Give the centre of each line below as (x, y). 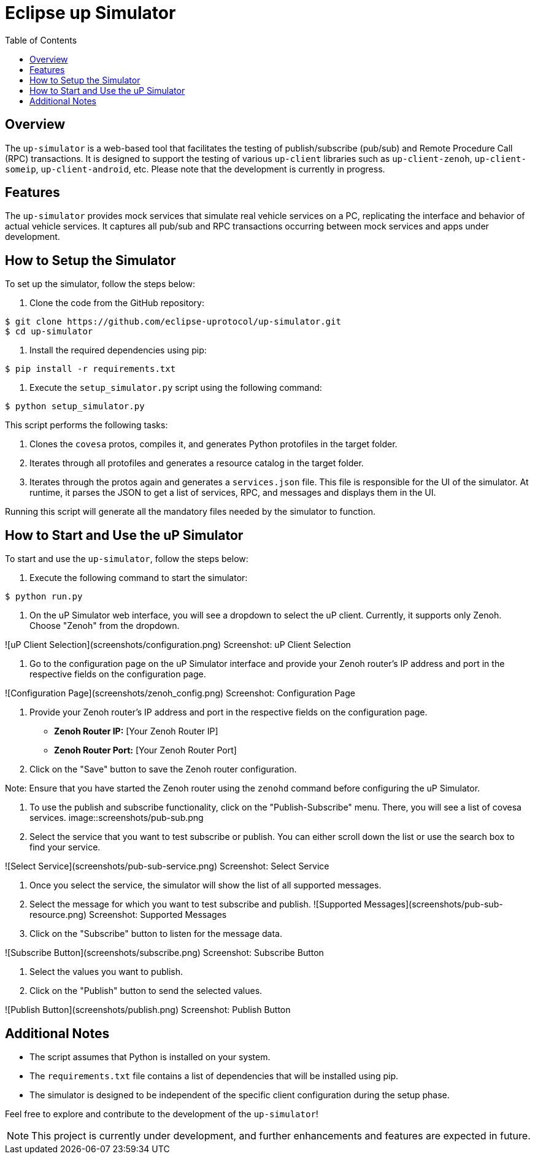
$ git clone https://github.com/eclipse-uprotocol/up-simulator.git (173, 322)
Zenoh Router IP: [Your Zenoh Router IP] (136, 731)
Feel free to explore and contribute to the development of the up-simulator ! (162, 1114)
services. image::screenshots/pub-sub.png (117, 818)
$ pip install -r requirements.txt (90, 369)
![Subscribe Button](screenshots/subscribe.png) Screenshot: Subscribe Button (164, 953)
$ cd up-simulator (49, 332)
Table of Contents (41, 40)
